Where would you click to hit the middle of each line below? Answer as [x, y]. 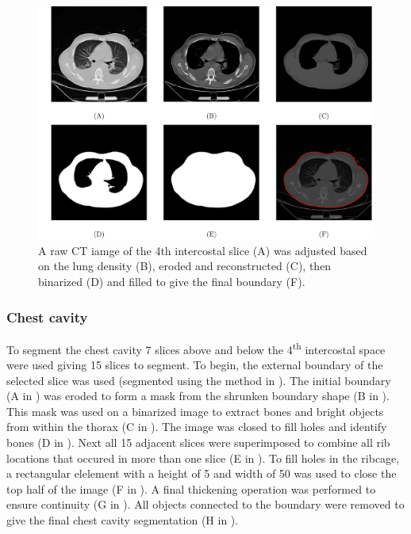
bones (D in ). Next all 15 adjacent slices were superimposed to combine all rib [198, 442]
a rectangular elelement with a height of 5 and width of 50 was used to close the [202, 473]
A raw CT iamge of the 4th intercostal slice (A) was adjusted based [203, 250]
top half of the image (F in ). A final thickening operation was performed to [191, 488]
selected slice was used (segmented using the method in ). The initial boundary [199, 380]
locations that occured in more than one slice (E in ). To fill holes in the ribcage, [203, 458]
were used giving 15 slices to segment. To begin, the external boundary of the [195, 365]
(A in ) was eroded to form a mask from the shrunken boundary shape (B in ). [198, 396]
